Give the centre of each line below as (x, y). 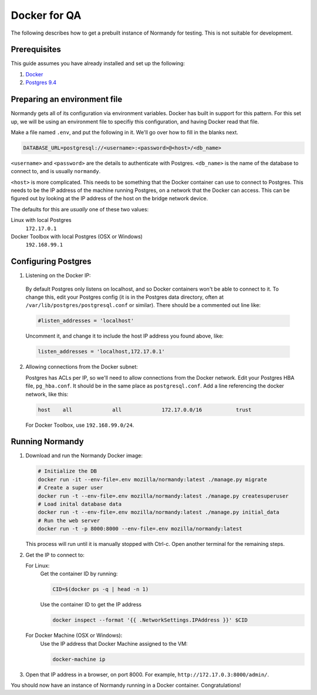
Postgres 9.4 (41, 83)
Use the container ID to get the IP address (91, 605)
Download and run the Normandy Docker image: (84, 456)
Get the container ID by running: (79, 574)
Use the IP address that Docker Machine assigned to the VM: (114, 643)
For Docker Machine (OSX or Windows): (74, 635)
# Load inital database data (80, 504)
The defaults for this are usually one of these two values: (80, 209)
